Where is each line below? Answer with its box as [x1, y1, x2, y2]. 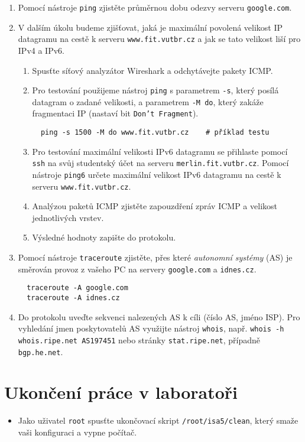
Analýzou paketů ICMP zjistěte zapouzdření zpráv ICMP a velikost [32, 200, 277, 212]
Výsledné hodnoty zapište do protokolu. [32, 231, 176, 243]
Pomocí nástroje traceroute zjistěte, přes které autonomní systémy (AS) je [18, 251, 293, 264]
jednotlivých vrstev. [32, 211, 104, 223]
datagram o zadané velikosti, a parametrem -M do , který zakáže [32, 95, 264, 108]
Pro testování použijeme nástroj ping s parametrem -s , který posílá [32, 84, 279, 96]
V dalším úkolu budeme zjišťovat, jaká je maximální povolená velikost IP [18, 21, 283, 33]
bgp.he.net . [18, 345, 63, 357]
